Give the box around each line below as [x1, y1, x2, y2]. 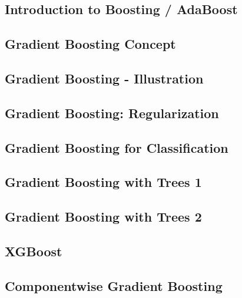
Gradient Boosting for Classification [5, 138, 228, 156]
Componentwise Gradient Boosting [5, 276, 223, 294]
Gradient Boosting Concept [5, 35, 176, 53]
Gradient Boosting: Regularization [5, 103, 219, 122]
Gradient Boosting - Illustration [5, 69, 204, 87]
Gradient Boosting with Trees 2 [5, 207, 202, 226]
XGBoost [5, 242, 62, 260]
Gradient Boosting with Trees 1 [5, 173, 202, 191]
